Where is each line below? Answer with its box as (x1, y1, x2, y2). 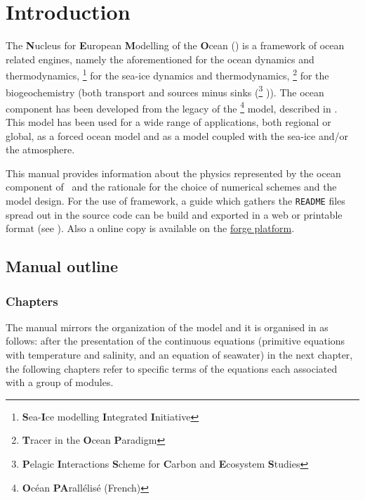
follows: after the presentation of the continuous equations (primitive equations (6, 333, 345, 348)
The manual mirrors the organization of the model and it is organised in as (6, 319, 328, 334)
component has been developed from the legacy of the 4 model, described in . (6, 98, 338, 115)
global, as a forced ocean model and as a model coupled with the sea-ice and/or (6, 128, 348, 143)
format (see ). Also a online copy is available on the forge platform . (6, 221, 295, 236)
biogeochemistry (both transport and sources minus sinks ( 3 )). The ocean (6, 82, 324, 99)
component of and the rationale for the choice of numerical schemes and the (6, 179, 337, 194)
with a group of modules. (6, 375, 114, 390)
